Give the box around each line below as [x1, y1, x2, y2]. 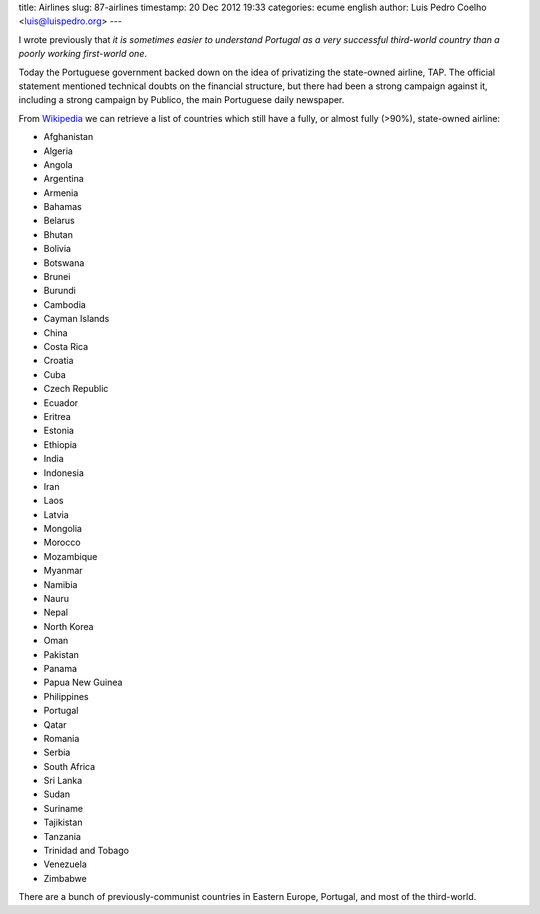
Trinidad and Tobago [43, 845, 130, 857]
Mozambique [43, 550, 98, 562]
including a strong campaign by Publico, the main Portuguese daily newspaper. [18, 94, 345, 106]
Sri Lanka [43, 775, 83, 787]
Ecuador [43, 396, 79, 409]
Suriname [43, 802, 84, 814]
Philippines [43, 690, 89, 702]
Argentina [43, 173, 84, 185]
